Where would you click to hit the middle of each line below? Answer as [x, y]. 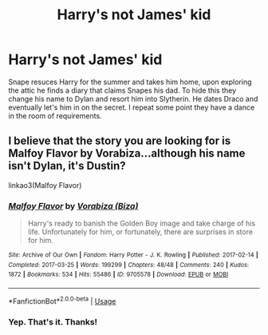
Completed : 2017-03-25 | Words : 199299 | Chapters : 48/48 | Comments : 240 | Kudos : [129, 265]
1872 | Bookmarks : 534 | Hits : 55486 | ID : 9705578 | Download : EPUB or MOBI [118, 275]
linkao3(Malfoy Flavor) [45, 185]
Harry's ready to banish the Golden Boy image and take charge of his [142, 223]
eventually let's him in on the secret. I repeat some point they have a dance [132, 107]
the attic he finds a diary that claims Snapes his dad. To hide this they [122, 90]
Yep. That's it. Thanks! [53, 321]
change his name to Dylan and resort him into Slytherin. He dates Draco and [133, 98]
